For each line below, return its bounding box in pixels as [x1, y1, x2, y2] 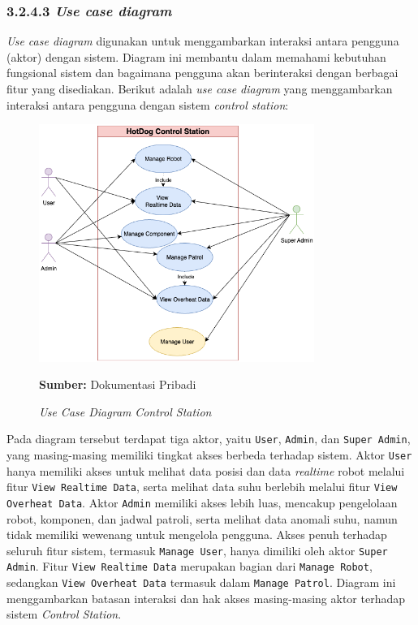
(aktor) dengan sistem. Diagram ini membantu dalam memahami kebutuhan [6, 48, 386, 65]
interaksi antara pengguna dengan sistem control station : [6, 96, 289, 113]
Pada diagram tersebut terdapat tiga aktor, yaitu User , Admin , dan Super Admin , [6, 430, 411, 447]
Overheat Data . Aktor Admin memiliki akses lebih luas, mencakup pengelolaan [6, 494, 398, 511]
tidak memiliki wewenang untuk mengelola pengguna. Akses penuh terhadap [6, 526, 387, 543]
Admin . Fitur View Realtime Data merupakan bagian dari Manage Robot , [6, 558, 373, 575]
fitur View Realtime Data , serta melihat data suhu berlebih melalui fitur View [6, 478, 398, 495]
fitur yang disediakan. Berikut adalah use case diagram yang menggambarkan [6, 80, 393, 97]
